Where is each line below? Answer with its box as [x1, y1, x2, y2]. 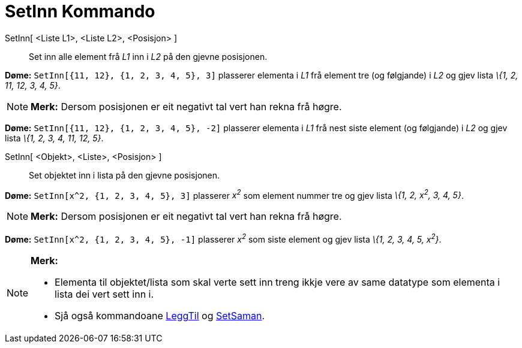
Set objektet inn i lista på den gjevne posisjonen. [29, 170, 220, 180]
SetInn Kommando [5, 1, 155, 22]
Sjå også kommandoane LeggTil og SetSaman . [55, 310, 265, 322]
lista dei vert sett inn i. [55, 288, 154, 301]
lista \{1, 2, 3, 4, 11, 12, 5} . [5, 132, 104, 143]
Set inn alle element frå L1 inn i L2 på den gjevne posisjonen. [29, 51, 268, 62]
